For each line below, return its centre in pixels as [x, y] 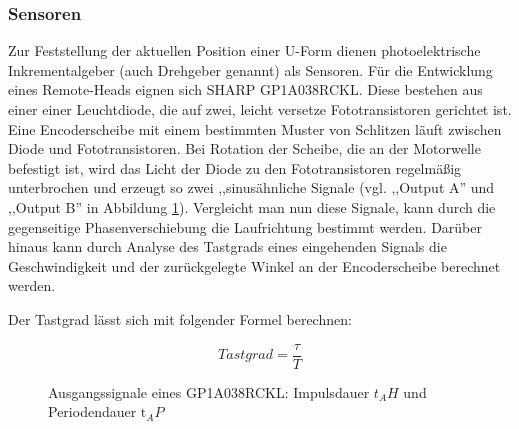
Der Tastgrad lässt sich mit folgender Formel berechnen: [180, 318]
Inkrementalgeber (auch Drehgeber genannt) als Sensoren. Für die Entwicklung [250, 69]
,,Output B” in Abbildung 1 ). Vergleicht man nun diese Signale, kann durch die [252, 206]
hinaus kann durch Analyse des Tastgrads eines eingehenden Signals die [227, 246]
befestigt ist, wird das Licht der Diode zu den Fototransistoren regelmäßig [235, 167]
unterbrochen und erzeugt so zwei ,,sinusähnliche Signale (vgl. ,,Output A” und [251, 187]
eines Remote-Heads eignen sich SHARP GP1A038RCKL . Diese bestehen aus [245, 89]
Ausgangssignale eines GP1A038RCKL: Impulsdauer [209, 391]
